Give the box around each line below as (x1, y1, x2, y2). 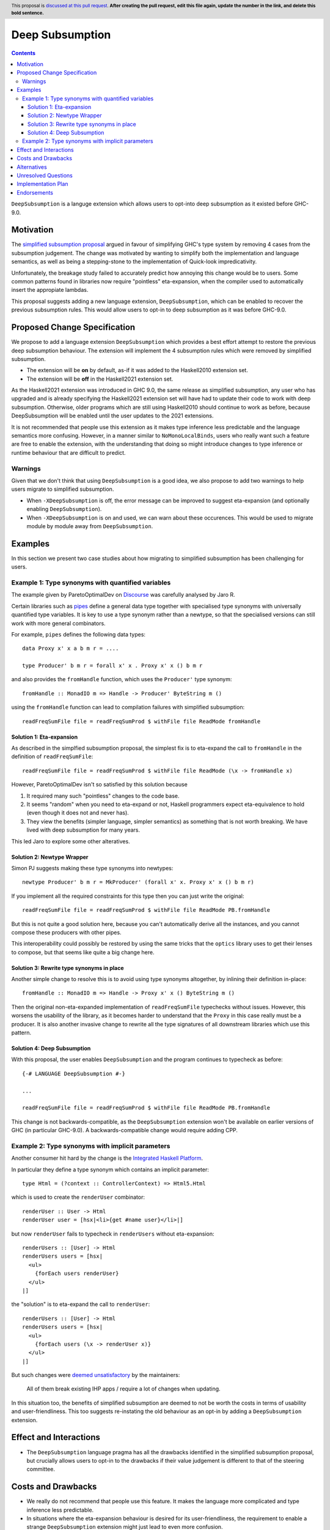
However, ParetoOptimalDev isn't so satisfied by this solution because (11, 781, 188, 788)
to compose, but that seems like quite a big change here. (11, 949, 155, 956)
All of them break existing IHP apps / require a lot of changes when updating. (26, 1385, 221, 1392)
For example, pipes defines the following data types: (11, 630, 146, 638)
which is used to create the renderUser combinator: (11, 1193, 145, 1201)
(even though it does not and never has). (26, 809, 130, 816)
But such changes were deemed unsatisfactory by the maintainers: (11, 1371, 180, 1379)
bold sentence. (11, 10, 44, 16)
